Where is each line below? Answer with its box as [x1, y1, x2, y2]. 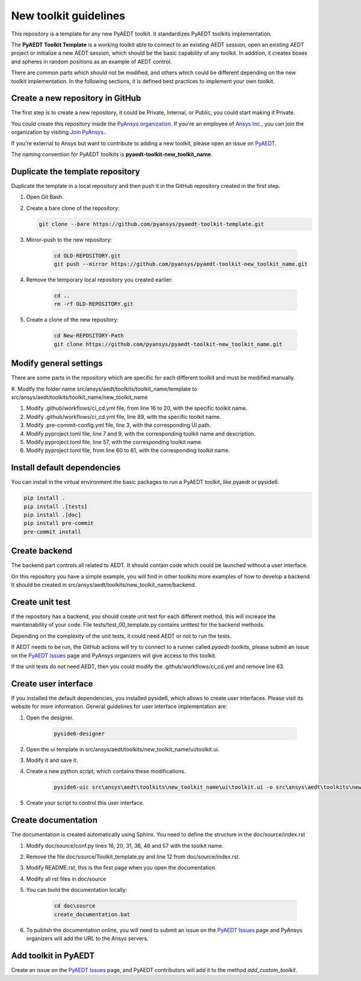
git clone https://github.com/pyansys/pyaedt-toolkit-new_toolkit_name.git [54, 340, 283, 348]
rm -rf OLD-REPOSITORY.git [54, 301, 134, 307]
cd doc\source [54, 903, 96, 909]
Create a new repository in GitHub [11, 93, 141, 104]
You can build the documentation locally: [26, 886, 128, 894]
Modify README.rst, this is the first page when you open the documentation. [26, 864, 217, 871]
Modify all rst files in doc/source [26, 875, 106, 882]
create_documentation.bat [54, 910, 131, 918]
